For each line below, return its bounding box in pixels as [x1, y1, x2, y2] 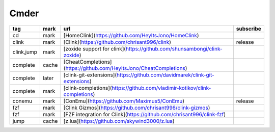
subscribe [236, 25, 262, 32]
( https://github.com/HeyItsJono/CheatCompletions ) [63, 64, 187, 71]
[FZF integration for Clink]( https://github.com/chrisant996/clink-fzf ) [63, 111, 226, 118]
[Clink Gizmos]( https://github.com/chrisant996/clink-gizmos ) [63, 104, 210, 111]
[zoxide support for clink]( [63, 45, 126, 52]
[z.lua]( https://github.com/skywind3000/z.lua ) [63, 117, 175, 124]
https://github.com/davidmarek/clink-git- [116, 71, 215, 78]
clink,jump [12, 48, 38, 56]
